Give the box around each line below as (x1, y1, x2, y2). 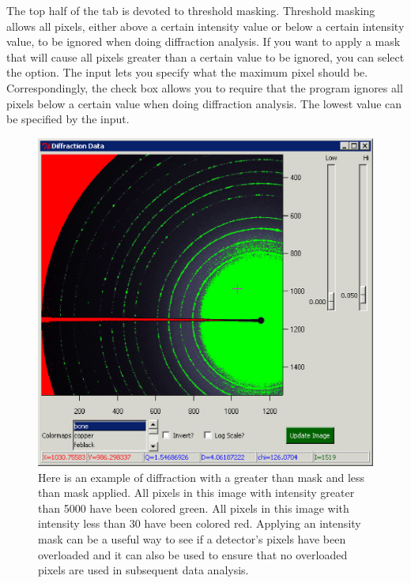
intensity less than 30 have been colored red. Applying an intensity (38, 515, 361, 532)
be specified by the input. (6, 111, 130, 127)
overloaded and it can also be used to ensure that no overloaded (38, 546, 348, 562)
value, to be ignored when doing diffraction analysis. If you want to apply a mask (6, 33, 401, 50)
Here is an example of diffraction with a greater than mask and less (38, 468, 365, 485)
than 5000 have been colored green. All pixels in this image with (38, 499, 349, 516)
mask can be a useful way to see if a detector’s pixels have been (38, 531, 346, 547)
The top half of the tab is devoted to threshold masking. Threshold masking (6, 2, 375, 18)
